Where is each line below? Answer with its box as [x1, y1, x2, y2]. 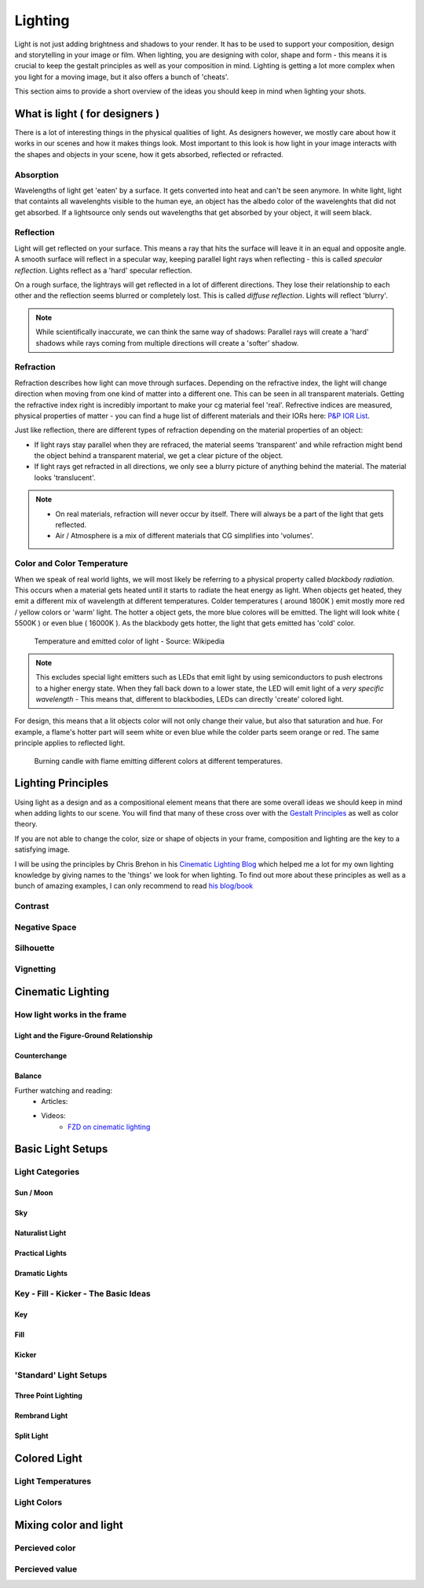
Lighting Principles [14, 776, 109, 790]
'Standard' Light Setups [14, 1370, 108, 1381]
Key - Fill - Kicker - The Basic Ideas [14, 1289, 151, 1300]
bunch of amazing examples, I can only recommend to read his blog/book [14, 881, 254, 891]
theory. [14, 820, 38, 829]
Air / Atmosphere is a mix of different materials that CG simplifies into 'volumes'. [55, 531, 314, 541]
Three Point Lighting [14, 1391, 82, 1400]
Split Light [14, 1431, 49, 1441]
